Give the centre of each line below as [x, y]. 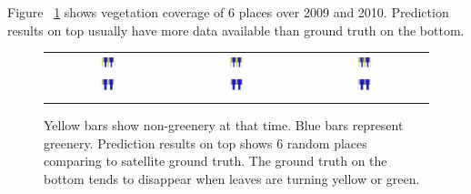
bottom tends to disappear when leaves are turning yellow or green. [232, 178]
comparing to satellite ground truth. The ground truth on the [215, 161]
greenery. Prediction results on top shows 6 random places [205, 143]
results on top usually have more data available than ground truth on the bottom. [236, 30]
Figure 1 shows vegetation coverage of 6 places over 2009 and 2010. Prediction [228, 12]
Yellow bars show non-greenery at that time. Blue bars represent [224, 125]
